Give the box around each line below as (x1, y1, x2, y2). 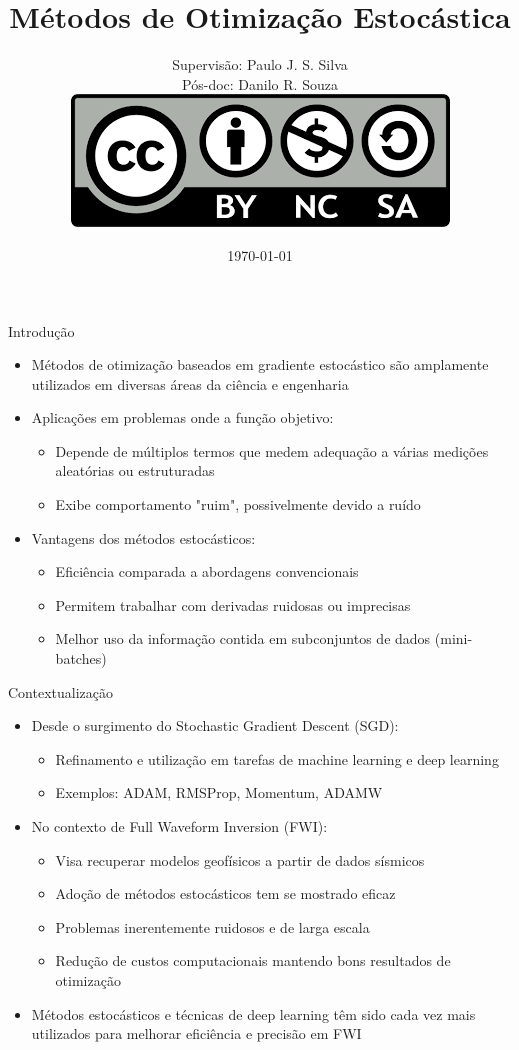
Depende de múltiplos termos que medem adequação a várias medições (55, 440, 489, 461)
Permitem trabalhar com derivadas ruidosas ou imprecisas (55, 594, 411, 615)
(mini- (434, 628, 473, 649)
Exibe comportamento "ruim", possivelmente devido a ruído (55, 494, 421, 515)
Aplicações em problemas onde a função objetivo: (31, 407, 334, 428)
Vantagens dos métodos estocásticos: (31, 527, 256, 548)
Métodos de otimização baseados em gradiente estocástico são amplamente (31, 354, 489, 375)
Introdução (8, 320, 75, 341)
